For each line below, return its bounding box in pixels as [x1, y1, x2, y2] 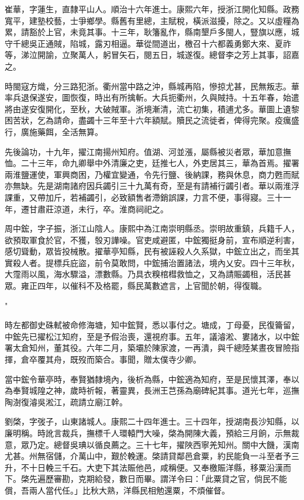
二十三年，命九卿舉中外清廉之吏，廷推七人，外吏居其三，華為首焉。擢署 [20, 157, 299, 169]
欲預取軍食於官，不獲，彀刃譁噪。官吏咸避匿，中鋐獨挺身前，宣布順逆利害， [5, 233, 299, 246]
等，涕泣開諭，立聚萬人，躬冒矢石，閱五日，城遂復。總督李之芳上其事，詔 [5, 49, 291, 61]
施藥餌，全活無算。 [29, 125, 103, 137]
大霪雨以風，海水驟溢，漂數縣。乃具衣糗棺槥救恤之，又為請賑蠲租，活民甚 [5, 268, 291, 280]
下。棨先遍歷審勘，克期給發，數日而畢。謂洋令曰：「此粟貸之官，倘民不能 [5, 473, 287, 485]
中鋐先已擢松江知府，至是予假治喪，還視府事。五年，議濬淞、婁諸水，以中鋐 [5, 330, 299, 342]
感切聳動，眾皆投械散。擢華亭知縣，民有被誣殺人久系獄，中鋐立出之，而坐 [5, 245, 291, 257]
